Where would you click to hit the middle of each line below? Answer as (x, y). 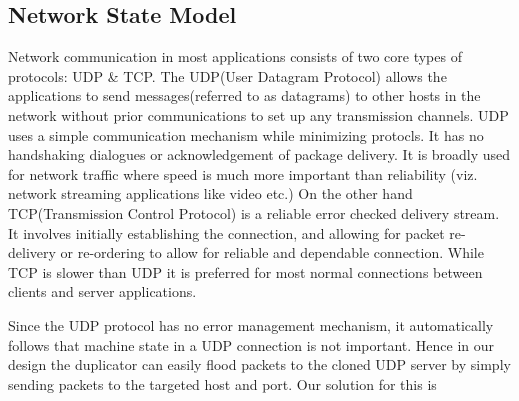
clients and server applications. (102, 291)
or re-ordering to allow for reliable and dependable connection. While (272, 252)
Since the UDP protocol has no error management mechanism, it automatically (251, 324)
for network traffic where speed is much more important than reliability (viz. (243, 173)
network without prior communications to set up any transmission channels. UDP (258, 114)
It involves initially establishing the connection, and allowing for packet (226, 232)
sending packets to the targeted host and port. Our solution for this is (222, 383)
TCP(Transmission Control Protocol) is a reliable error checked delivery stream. (254, 212)
